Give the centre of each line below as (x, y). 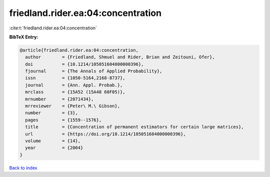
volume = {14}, (53, 141)
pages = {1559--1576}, (63, 120)
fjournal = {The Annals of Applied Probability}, (94, 71)
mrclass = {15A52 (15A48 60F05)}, (75, 92)
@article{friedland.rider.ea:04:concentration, (79, 50)
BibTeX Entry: (24, 37)
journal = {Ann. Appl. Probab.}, (74, 85)
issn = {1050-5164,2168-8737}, (75, 78)
